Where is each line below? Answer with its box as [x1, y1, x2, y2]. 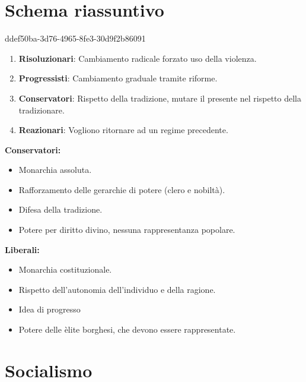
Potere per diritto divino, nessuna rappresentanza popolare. [18, 223, 235, 236]
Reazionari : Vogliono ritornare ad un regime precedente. [18, 124, 228, 136]
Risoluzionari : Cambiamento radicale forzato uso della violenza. [18, 52, 257, 64]
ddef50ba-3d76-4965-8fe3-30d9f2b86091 [5, 32, 146, 45]
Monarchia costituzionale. [18, 263, 112, 276]
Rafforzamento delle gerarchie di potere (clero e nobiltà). [18, 183, 225, 195]
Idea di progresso [18, 303, 81, 315]
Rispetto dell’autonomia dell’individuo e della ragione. [18, 283, 216, 295]
